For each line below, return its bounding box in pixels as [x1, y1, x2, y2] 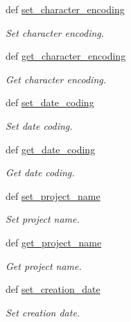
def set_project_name [6, 188, 101, 203]
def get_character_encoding [6, 49, 126, 63]
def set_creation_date [6, 282, 101, 296]
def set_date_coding [6, 95, 94, 110]
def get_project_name [6, 235, 102, 249]
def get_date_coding [6, 142, 96, 156]
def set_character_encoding [6, 2, 125, 16]
